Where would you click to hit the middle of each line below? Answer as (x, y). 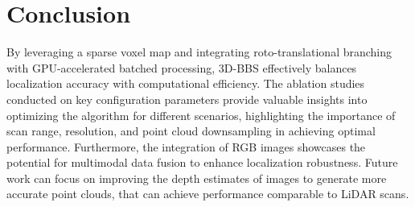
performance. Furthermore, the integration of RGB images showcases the (186, 146)
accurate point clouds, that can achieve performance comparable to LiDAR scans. (208, 194)
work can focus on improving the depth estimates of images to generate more (197, 178)
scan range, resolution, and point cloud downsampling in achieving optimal (191, 131)
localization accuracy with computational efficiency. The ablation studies (186, 83)
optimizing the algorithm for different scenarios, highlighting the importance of (201, 115)
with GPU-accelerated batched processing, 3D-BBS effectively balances (182, 67)
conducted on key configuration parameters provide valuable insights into (187, 99)
